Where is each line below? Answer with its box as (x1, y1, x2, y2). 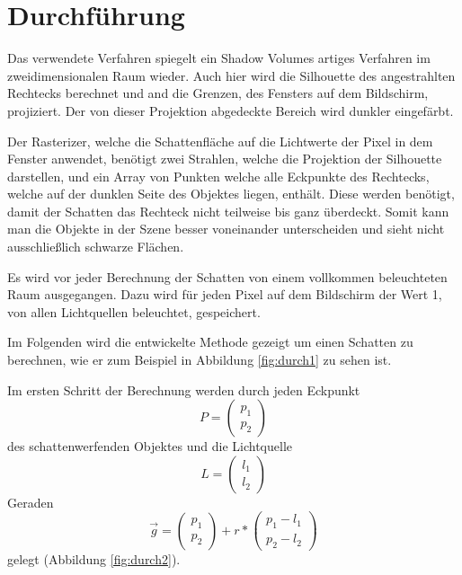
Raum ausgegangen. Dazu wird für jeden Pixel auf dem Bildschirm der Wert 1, (7, 285, 442, 304)
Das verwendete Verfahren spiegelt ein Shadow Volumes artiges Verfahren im (7, 49, 431, 67)
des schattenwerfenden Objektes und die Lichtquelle (7, 437, 293, 456)
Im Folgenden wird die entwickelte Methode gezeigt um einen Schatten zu (7, 332, 413, 351)
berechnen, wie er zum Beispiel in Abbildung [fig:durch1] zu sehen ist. (7, 350, 392, 369)
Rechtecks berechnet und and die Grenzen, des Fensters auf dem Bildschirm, (7, 84, 429, 102)
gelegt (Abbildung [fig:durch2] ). (7, 550, 181, 569)
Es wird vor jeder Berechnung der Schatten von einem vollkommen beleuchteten (7, 267, 448, 286)
